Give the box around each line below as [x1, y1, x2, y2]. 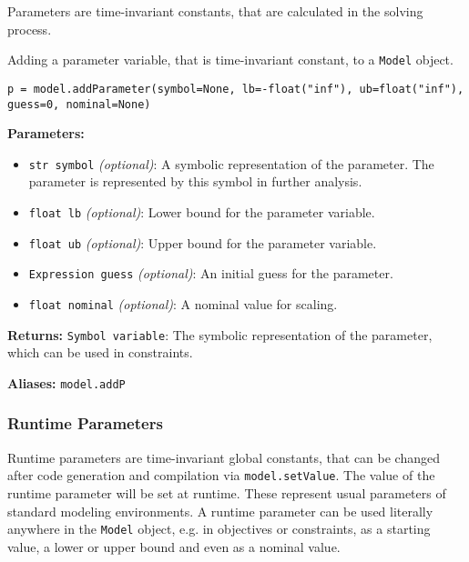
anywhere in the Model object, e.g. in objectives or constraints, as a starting [7, 519, 431, 538]
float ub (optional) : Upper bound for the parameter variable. [28, 233, 377, 252]
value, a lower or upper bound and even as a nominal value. [7, 537, 341, 556]
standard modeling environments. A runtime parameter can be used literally [7, 501, 433, 520]
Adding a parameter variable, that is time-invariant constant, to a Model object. [7, 50, 454, 69]
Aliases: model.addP [7, 373, 126, 392]
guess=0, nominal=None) [7, 97, 151, 111]
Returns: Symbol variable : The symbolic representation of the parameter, [7, 325, 433, 344]
